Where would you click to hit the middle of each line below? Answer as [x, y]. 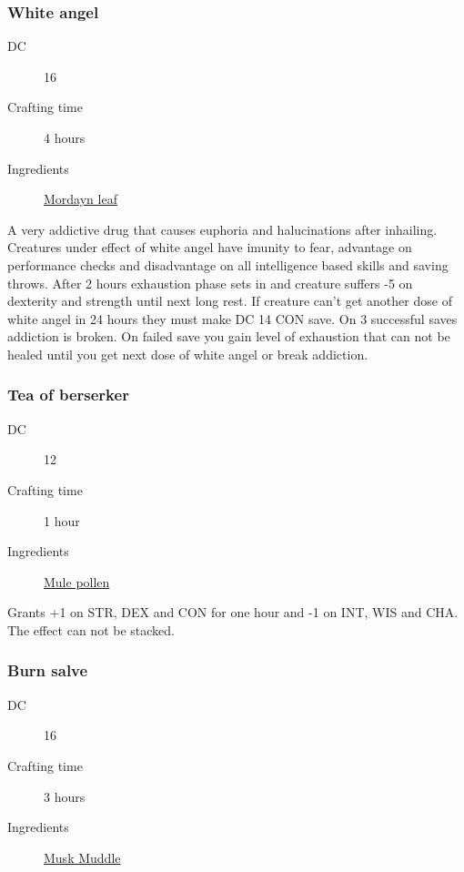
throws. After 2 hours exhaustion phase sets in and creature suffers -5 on [210, 283]
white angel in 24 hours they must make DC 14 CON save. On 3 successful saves [232, 318]
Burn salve [48, 670]
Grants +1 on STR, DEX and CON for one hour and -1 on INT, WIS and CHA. [233, 612]
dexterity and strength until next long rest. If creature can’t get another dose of [230, 301]
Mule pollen [77, 581]
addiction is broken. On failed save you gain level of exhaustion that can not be [229, 336]
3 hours [65, 796]
